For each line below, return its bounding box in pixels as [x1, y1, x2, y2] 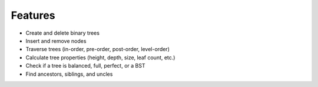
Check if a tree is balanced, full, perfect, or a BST [25, 62, 145, 69]
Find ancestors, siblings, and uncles [25, 71, 113, 78]
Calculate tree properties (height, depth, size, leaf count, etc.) [25, 53, 175, 61]
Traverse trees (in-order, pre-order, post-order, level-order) [25, 46, 170, 53]
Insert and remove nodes [25, 37, 87, 44]
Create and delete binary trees [25, 29, 100, 36]
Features [11, 9, 55, 22]
